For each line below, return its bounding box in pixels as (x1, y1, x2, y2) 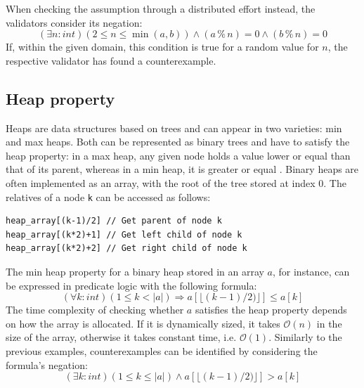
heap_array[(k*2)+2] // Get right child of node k (6, 243, 247, 254)
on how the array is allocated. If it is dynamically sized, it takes (6, 316, 280, 330)
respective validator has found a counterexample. (6, 53, 216, 67)
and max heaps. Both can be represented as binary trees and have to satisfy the (6, 134, 350, 149)
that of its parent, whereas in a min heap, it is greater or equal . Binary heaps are (6, 162, 359, 176)
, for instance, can (272, 264, 350, 278)
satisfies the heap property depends (195, 302, 347, 317)
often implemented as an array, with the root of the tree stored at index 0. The (6, 175, 346, 190)
